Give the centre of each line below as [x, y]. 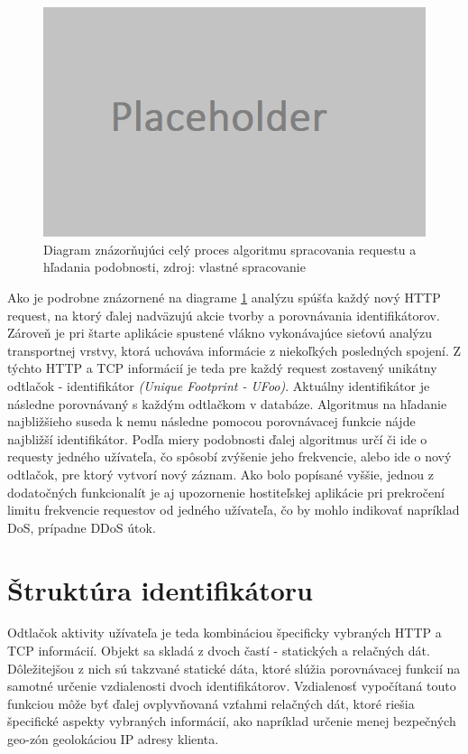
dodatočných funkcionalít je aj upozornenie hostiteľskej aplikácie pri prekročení [226, 492]
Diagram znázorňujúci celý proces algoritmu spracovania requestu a [230, 249]
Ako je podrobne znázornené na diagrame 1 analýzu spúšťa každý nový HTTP [224, 298]
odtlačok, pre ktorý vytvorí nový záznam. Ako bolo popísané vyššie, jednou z [220, 474]
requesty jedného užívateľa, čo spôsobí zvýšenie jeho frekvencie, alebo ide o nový [229, 456]
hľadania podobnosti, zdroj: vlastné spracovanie [174, 267]
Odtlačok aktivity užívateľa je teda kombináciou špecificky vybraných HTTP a [225, 633]
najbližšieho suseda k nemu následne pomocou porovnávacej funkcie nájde [211, 421]
